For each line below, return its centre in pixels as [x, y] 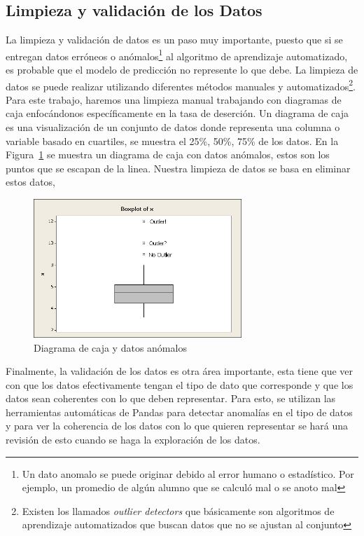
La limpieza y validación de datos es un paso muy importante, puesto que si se [174, 40]
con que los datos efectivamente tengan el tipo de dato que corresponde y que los [180, 384]
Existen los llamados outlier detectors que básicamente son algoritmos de [178, 510]
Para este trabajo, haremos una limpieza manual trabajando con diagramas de [174, 99]
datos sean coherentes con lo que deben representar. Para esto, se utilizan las [171, 398]
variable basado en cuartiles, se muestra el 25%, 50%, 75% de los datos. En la [172, 140]
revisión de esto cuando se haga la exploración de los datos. [133, 440]
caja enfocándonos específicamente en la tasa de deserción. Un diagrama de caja [177, 113]
